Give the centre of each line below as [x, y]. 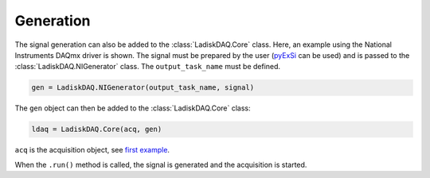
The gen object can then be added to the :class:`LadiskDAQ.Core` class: [133, 108]
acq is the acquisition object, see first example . [92, 150]
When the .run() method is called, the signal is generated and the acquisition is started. [161, 164]
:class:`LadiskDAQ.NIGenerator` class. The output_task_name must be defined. [148, 67]
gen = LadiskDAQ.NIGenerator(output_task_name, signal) [143, 88]
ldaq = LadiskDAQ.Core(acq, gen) [97, 130]
